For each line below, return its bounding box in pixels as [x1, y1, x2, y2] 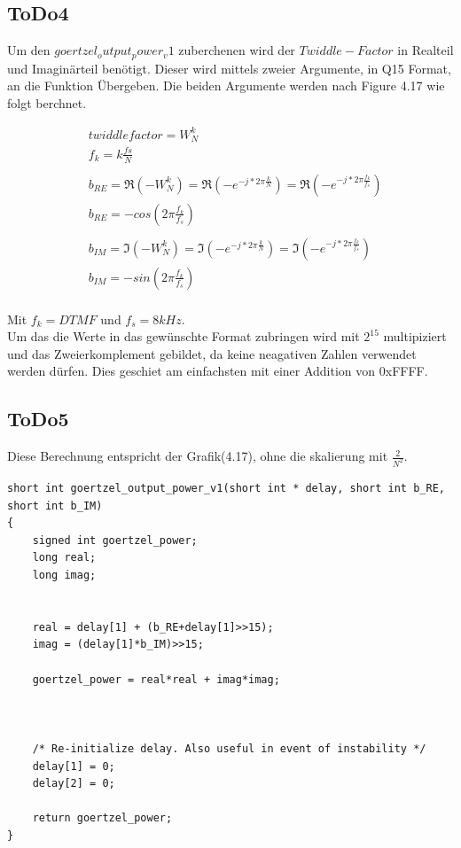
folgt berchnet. [7, 93, 87, 112]
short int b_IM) [7, 499, 103, 512]
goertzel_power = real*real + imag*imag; [32, 673, 280, 686]
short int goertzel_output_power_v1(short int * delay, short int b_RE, [7, 482, 445, 495]
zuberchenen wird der [178, 41, 295, 59]
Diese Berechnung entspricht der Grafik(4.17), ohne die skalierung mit [7, 447, 388, 465]
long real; [32, 551, 97, 564]
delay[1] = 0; [32, 759, 115, 773]
